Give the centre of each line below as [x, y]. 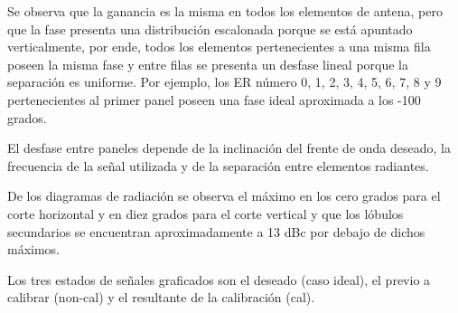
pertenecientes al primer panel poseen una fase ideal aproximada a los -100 [214, 99]
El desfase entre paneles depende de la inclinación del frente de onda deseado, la [229, 148]
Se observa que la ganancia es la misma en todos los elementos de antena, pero [225, 11]
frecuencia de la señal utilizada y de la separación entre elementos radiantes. [218, 165]
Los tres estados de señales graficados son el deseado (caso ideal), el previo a [219, 279]
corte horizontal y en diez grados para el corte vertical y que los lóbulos [206, 213]
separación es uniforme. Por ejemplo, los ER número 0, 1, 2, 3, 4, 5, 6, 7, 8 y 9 [224, 82]
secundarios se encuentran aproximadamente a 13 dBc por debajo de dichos [216, 231]
